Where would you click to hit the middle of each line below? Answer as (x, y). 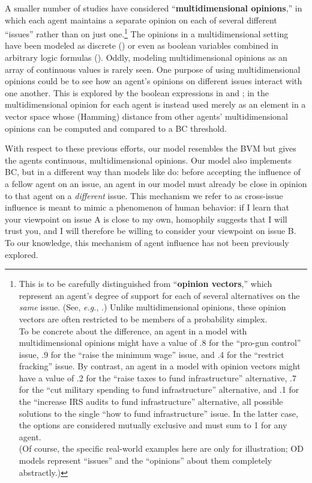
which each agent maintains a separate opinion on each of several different (141, 20)
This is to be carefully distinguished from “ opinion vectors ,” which (145, 284)
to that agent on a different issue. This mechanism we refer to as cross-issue (144, 195)
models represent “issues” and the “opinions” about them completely (145, 460)
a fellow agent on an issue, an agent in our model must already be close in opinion (156, 183)
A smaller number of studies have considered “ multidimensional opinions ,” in (154, 8)
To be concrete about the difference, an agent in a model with (133, 331)
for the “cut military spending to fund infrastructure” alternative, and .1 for (159, 389)
